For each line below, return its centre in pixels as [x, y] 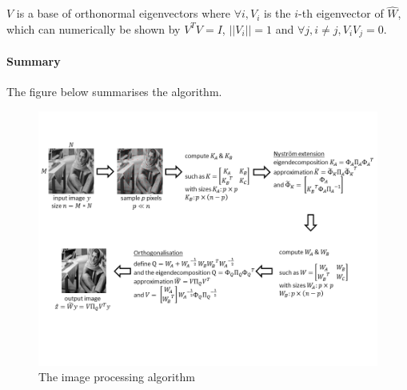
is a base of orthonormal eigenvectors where [123, 13]
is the [277, 13]
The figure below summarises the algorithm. [114, 92]
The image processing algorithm [117, 377]
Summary [34, 60]
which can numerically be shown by [94, 28]
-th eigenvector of [341, 13]
